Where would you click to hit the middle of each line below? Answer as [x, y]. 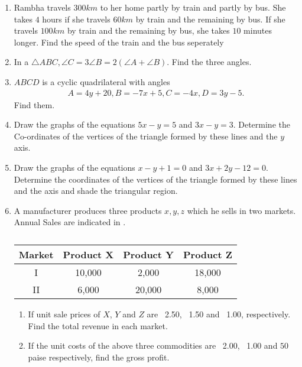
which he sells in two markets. [241, 210]
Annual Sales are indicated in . [70, 222]
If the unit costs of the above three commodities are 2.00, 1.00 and [153, 345]
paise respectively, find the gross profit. [99, 357]
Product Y [148, 254]
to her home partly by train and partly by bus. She [193, 7]
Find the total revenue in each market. [98, 325]
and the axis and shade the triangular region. [96, 191]
